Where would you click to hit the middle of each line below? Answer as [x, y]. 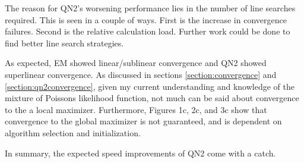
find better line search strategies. [64, 43]
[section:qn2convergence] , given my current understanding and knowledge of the [150, 86]
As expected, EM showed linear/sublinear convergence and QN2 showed [136, 63]
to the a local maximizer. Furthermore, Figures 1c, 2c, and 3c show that [136, 109]
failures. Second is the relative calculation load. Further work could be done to [148, 31]
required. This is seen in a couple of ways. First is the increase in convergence [146, 19]
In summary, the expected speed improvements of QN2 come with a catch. [140, 153]
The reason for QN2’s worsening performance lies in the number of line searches [150, 8]
